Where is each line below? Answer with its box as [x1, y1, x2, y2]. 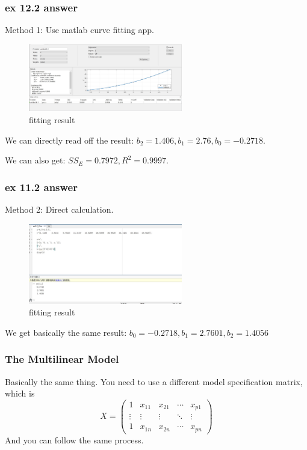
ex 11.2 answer [5, 179, 78, 194]
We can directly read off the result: [5, 133, 134, 146]
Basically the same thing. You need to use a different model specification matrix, [5, 375, 303, 388]
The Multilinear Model [5, 351, 119, 366]
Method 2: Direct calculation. [5, 202, 114, 215]
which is [5, 387, 35, 400]
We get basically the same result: [5, 326, 127, 338]
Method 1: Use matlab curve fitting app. [5, 23, 154, 36]
